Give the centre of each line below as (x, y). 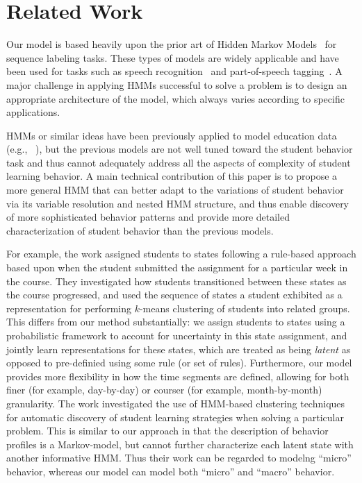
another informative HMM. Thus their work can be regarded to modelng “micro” (179, 458)
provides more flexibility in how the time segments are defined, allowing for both (178, 376)
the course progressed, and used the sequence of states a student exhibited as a (174, 295)
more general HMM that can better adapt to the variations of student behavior (175, 190)
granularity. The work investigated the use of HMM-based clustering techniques (176, 403)
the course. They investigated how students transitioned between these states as (176, 281)
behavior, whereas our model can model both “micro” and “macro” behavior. (171, 471)
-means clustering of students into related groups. (245, 308)
